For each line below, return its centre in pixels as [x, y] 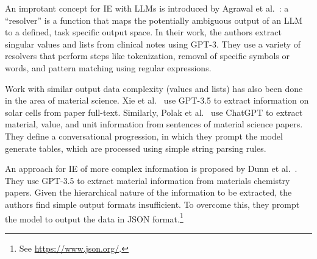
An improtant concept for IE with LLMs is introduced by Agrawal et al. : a [147, 8]
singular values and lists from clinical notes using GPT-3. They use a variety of [153, 44]
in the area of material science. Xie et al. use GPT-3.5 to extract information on [157, 100]
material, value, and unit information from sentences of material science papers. [154, 124]
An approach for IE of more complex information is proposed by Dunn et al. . [151, 169]
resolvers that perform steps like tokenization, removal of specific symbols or [148, 56]
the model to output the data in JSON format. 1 [94, 218]
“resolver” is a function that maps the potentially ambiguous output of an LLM [154, 20]
